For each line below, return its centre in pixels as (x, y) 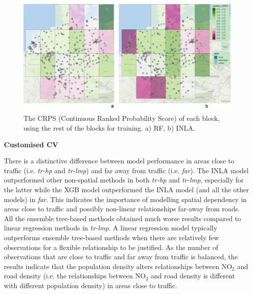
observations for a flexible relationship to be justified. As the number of (111, 247)
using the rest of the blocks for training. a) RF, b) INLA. (109, 128)
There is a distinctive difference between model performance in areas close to (119, 161)
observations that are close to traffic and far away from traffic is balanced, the (121, 257)
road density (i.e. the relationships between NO (75, 276)
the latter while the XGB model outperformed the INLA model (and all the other (126, 190)
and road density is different (193, 276)
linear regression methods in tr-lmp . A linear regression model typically (111, 228)
